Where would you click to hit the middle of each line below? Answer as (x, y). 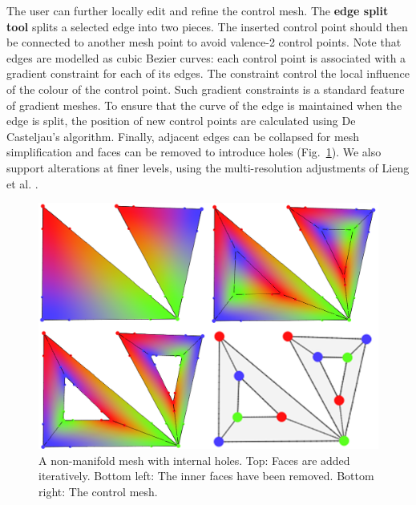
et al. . (22, 183)
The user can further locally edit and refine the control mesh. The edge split (198, 10)
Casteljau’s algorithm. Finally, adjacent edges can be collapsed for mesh (183, 136)
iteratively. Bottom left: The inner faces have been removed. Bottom (206, 476)
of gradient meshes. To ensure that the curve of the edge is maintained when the (204, 105)
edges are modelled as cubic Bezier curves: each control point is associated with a (206, 57)
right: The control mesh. (98, 491)
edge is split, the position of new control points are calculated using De (181, 121)
